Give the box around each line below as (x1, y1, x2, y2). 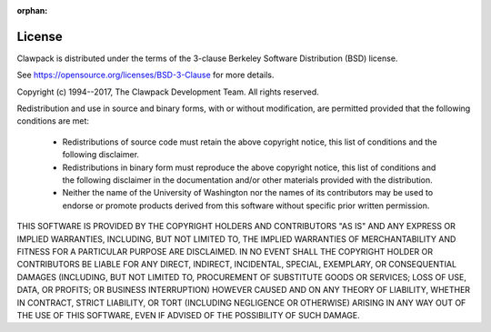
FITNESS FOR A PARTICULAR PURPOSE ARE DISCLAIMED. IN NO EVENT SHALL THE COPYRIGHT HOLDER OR (16, 246, 434, 257)
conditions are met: (16, 116, 90, 126)
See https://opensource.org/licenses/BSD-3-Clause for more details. (16, 69, 275, 81)
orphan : (16, 5, 48, 15)
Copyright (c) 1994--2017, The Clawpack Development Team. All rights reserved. (16, 86, 320, 97)
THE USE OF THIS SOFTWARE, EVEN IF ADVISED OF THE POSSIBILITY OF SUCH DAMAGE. (16, 309, 361, 320)
